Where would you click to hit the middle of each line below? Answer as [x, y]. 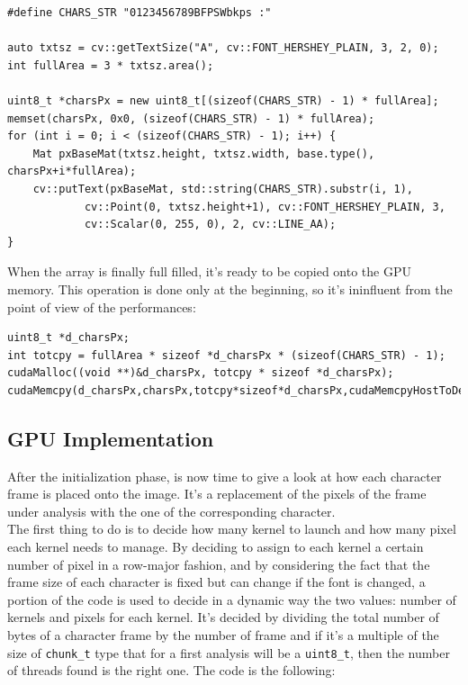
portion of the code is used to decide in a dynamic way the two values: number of [232, 599]
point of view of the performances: [102, 306]
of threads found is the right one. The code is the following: [171, 670]
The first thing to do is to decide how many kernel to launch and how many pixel [232, 529]
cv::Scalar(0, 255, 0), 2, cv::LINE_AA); [210, 225]
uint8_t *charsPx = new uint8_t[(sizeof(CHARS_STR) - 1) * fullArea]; [223, 100]
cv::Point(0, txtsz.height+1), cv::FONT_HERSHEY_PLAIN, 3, [265, 207]
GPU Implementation [111, 438]
